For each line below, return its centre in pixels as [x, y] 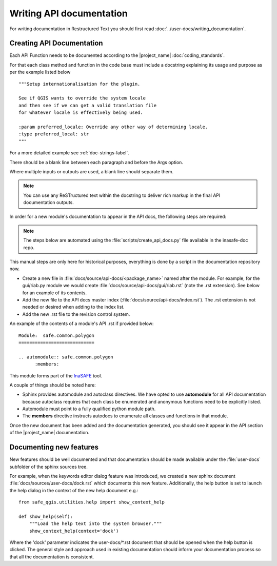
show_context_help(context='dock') [74, 531]
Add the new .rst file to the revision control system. [76, 314]
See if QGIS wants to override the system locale [82, 98]
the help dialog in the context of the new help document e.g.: [74, 490]
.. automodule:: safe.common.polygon [66, 357]
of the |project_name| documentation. [50, 433]
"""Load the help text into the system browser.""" [95, 524]
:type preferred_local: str [54, 134]
